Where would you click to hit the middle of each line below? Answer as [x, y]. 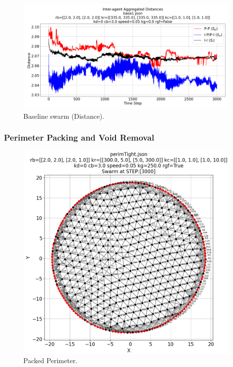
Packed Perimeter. [50, 360]
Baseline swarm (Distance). [64, 116]
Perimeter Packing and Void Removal [79, 137]
